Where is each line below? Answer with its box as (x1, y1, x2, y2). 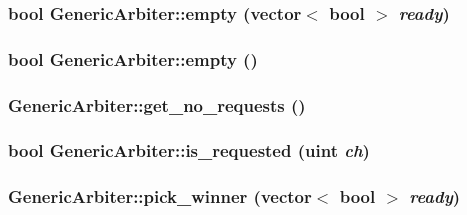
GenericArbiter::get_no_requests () (8, 92, 306, 117)
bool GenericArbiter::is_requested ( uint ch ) (8, 138, 370, 163)
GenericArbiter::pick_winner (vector (8, 184, 312, 209)
